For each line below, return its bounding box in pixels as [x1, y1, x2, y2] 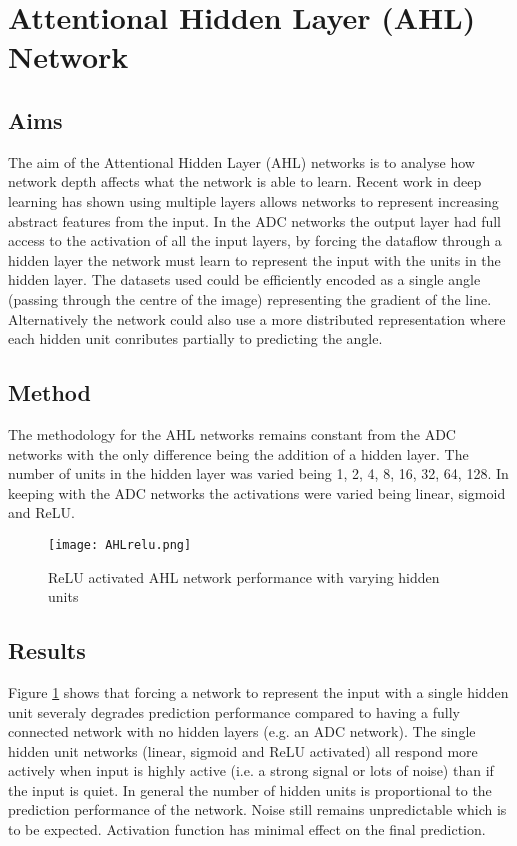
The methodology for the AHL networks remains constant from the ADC [8, 423, 456, 444]
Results [8, 635, 86, 666]
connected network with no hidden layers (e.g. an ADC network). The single [8, 721, 476, 742]
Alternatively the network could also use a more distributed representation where [8, 308, 506, 329]
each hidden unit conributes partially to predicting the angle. [8, 328, 383, 349]
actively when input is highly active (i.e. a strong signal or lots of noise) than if [8, 760, 494, 781]
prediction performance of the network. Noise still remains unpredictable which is [8, 799, 507, 820]
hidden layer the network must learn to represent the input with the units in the [8, 249, 501, 270]
